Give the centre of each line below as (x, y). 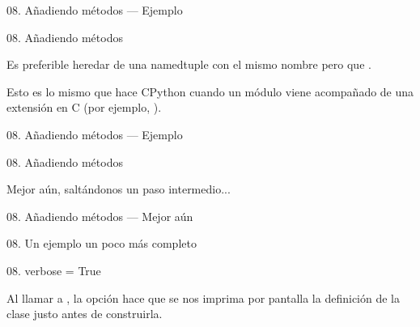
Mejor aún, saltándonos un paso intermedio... (119, 189)
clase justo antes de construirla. (85, 314)
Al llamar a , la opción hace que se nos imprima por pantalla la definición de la (203, 297)
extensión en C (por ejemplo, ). (84, 107)
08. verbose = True (54, 270)
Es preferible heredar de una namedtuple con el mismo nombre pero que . (189, 64)
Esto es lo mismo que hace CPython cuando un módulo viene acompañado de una (210, 91)
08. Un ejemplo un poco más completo (102, 243)
